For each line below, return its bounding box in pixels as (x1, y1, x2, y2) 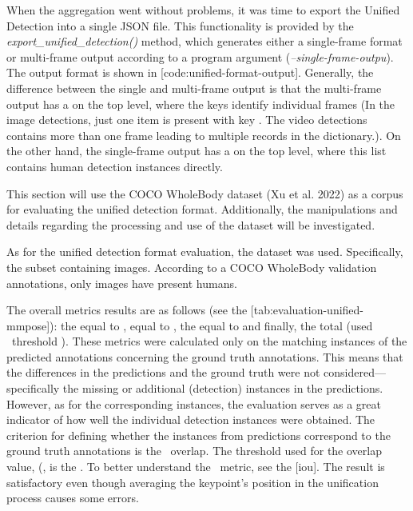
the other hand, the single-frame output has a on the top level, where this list (6, 142, 387, 159)
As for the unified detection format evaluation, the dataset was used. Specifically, (6, 243, 403, 260)
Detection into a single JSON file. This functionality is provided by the (6, 17, 354, 34)
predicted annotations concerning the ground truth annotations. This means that (6, 348, 403, 365)
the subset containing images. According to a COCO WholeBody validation (6, 258, 377, 275)
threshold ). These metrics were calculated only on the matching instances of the (11, 333, 407, 349)
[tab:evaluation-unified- (250, 301, 364, 318)
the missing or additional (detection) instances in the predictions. (62, 380, 383, 397)
